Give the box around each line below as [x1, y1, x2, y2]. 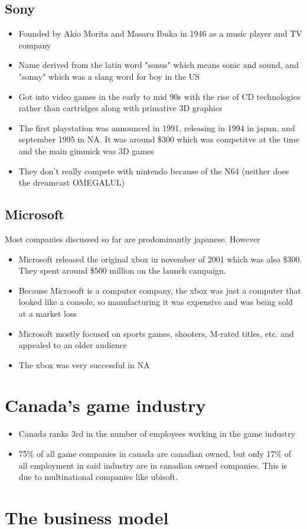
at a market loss [18, 307, 77, 319]
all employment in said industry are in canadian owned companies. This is [18, 459, 288, 471]
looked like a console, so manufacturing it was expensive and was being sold [18, 296, 293, 308]
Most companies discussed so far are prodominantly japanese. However [5, 232, 260, 245]
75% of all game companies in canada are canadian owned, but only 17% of [18, 447, 292, 459]
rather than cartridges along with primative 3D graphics [18, 102, 223, 114]
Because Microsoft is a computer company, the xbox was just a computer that [18, 284, 302, 296]
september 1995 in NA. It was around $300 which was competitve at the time [18, 133, 299, 145]
